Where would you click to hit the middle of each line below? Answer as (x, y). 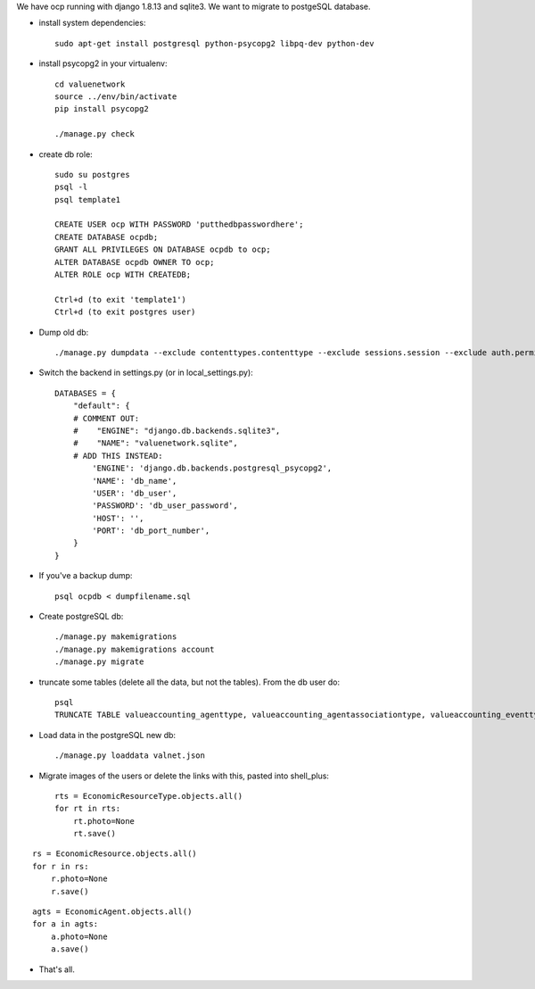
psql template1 (88, 199)
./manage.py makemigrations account (135, 649)
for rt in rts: (88, 809)
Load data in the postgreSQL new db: (107, 735)
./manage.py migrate (99, 662)
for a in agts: (66, 924)
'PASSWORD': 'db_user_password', (165, 506)
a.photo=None (79, 936)
